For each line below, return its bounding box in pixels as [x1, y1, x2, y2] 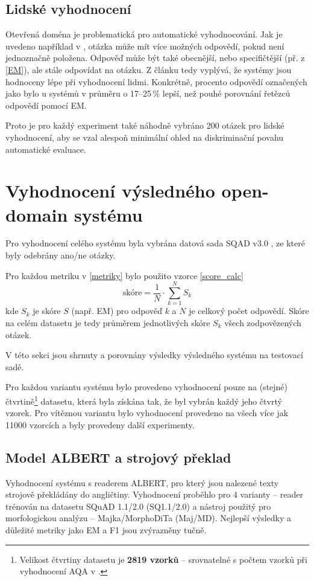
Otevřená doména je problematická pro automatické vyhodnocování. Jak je [5, 28, 283, 40]
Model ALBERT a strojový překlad [5, 448, 231, 466]
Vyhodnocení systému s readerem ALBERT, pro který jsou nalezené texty [5, 476, 279, 489]
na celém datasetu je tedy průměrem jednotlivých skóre [5, 316, 210, 329]
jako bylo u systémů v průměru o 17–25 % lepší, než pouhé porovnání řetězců [5, 87, 290, 100]
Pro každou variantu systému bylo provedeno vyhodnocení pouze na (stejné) [5, 380, 288, 393]
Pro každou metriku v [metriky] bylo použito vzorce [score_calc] [5, 269, 243, 281]
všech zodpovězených [224, 316, 301, 329]
